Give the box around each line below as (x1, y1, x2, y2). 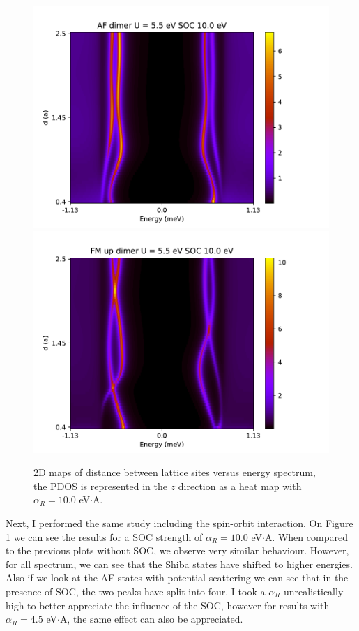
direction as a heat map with (178, 478, 302, 493)
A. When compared (264, 529, 348, 544)
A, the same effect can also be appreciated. (59, 611, 243, 626)
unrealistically (283, 584, 344, 598)
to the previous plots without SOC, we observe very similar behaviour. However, (6, 543, 349, 558)
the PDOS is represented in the (33, 478, 167, 493)
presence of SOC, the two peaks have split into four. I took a (6, 584, 266, 598)
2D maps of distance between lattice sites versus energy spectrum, (33, 465, 316, 480)
